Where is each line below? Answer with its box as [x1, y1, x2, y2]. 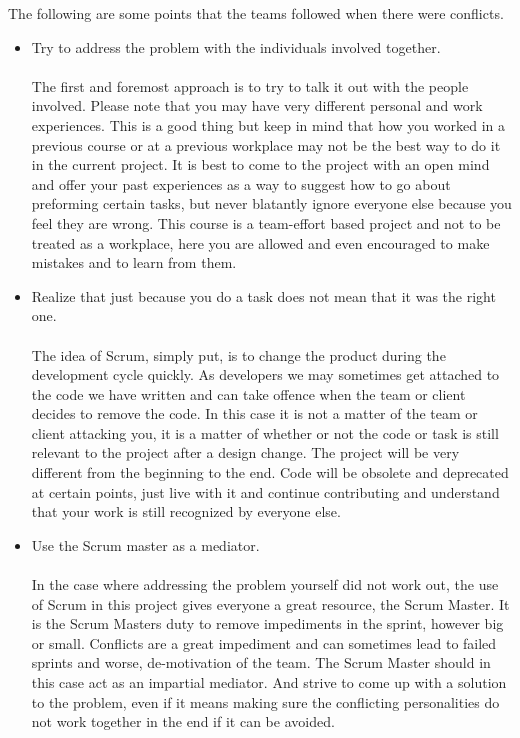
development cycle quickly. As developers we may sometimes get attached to [31, 364, 500, 385]
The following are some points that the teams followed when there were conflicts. [8, 3, 504, 23]
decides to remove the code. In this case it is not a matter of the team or [31, 403, 478, 424]
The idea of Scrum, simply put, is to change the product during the [31, 344, 446, 365]
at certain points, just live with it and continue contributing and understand [31, 481, 500, 502]
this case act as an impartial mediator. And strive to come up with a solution [31, 672, 507, 692]
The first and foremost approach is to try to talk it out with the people [31, 75, 469, 96]
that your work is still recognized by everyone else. [31, 501, 341, 522]
